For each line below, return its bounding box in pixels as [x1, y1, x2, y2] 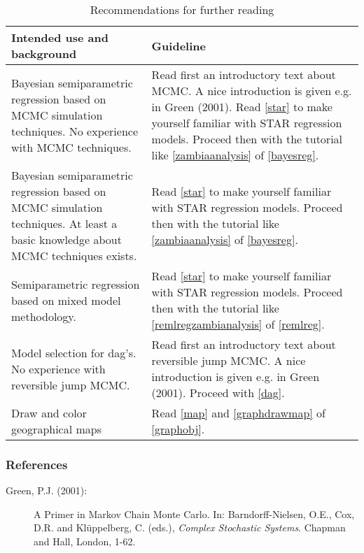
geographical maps [11, 421, 102, 437]
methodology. [11, 308, 76, 324]
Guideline [151, 37, 206, 54]
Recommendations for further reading [90, 1, 274, 17]
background [11, 45, 77, 62]
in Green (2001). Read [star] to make [151, 99, 332, 115]
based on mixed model [11, 292, 121, 308]
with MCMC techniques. [11, 138, 132, 155]
